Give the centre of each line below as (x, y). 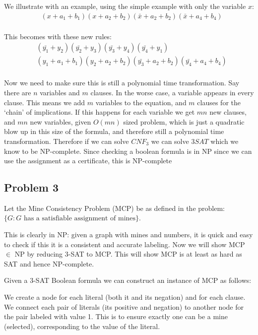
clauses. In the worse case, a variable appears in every (172, 92)
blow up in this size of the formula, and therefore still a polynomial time (114, 131)
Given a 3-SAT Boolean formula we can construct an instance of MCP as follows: (128, 280)
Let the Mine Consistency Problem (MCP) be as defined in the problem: (115, 208)
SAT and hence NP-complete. (49, 263)
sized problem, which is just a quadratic (184, 121)
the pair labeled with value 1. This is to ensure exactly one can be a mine (116, 316)
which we (225, 141)
